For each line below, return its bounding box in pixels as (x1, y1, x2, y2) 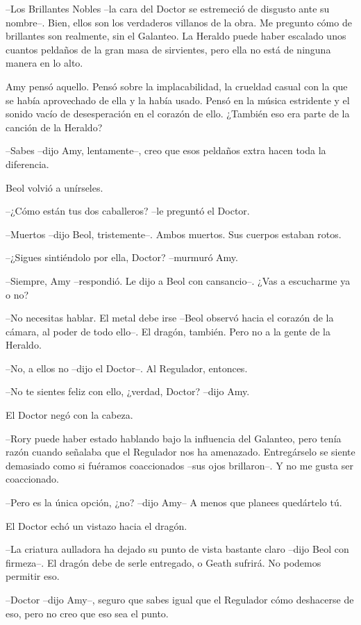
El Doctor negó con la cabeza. (6, 408, 133, 422)
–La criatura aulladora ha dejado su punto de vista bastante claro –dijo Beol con (6, 542, 349, 556)
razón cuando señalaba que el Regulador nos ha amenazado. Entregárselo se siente (6, 444, 355, 459)
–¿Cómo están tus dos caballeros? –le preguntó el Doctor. (6, 203, 250, 218)
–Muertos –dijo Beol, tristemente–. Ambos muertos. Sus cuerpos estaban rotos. (6, 226, 342, 241)
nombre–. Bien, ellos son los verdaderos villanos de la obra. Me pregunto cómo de (6, 15, 352, 29)
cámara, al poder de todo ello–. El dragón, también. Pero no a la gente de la (6, 324, 330, 338)
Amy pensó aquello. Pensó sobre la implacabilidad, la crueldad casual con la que (6, 78, 348, 93)
